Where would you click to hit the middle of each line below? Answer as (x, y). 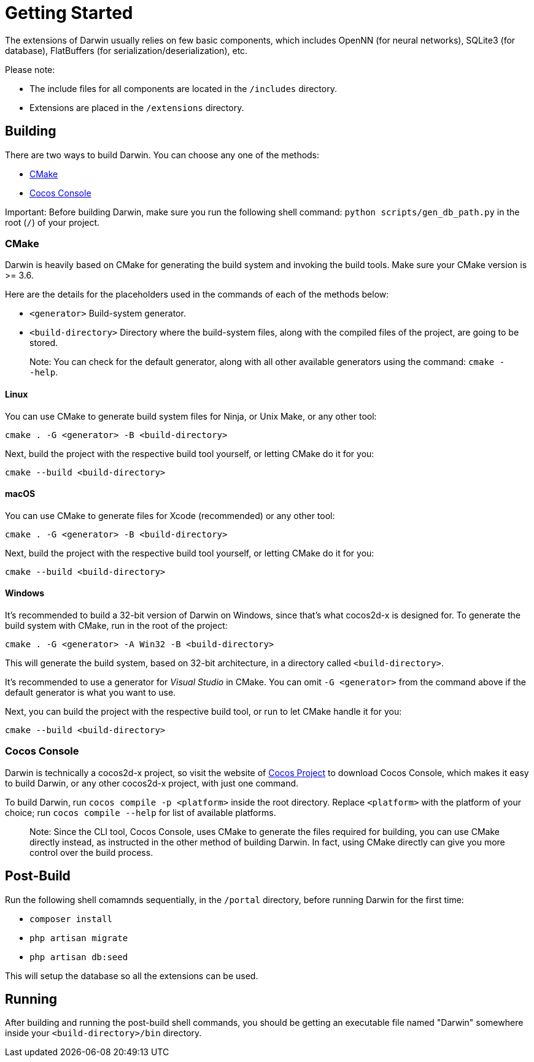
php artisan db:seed (79, 957)
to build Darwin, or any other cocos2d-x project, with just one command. (152, 783)
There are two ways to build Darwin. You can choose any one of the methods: (162, 155)
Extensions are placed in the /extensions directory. (137, 107)
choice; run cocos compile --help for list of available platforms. (141, 812)
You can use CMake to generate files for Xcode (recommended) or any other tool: (170, 515)
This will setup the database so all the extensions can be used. (132, 975)
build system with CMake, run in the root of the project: (116, 625)
